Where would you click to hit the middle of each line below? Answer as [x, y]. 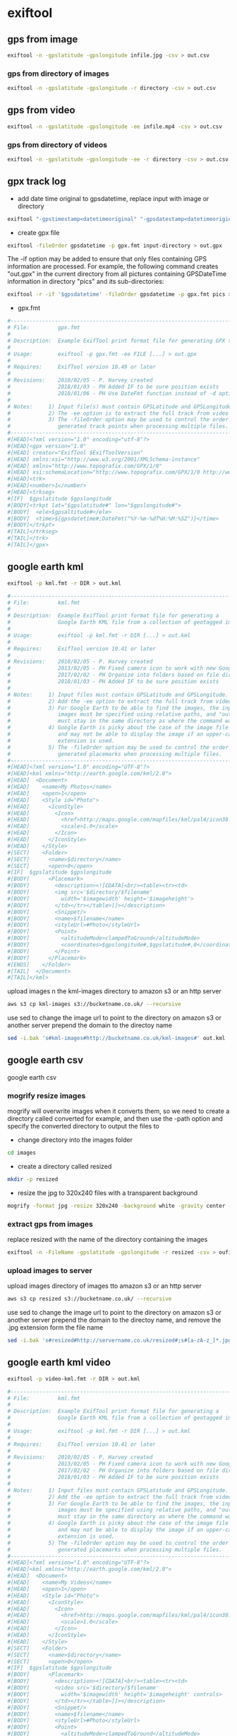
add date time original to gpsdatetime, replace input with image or [113, 198]
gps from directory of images [58, 74]
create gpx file [38, 232]
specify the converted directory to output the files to [84, 1126]
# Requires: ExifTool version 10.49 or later [82, 367]
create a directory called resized [65, 1167]
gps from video [41, 110]
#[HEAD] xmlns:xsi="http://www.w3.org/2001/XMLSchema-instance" [104, 459]
